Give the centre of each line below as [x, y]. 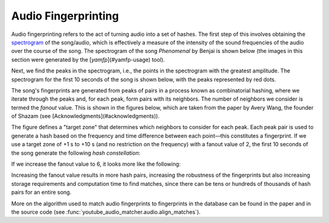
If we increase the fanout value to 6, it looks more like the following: [96, 164]
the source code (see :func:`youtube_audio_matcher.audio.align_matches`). [106, 212]
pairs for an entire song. [41, 193]
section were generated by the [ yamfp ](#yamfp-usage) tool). [88, 59]
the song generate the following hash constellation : [76, 153]
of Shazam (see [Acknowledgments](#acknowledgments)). [85, 116]
